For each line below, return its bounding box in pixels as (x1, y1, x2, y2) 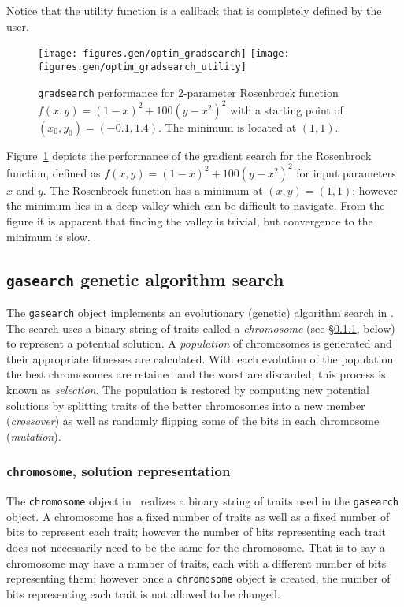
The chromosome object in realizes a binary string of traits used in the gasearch (6, 493, 399, 509)
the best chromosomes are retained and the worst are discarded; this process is (6, 366, 386, 382)
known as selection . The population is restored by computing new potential (6, 381, 369, 397)
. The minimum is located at (158, 118, 297, 135)
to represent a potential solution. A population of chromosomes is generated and (6, 335, 392, 352)
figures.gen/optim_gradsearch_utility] (38, 61, 246, 73)
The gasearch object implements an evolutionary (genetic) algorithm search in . (6, 303, 394, 320)
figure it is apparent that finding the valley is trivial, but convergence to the (6, 212, 373, 229)
